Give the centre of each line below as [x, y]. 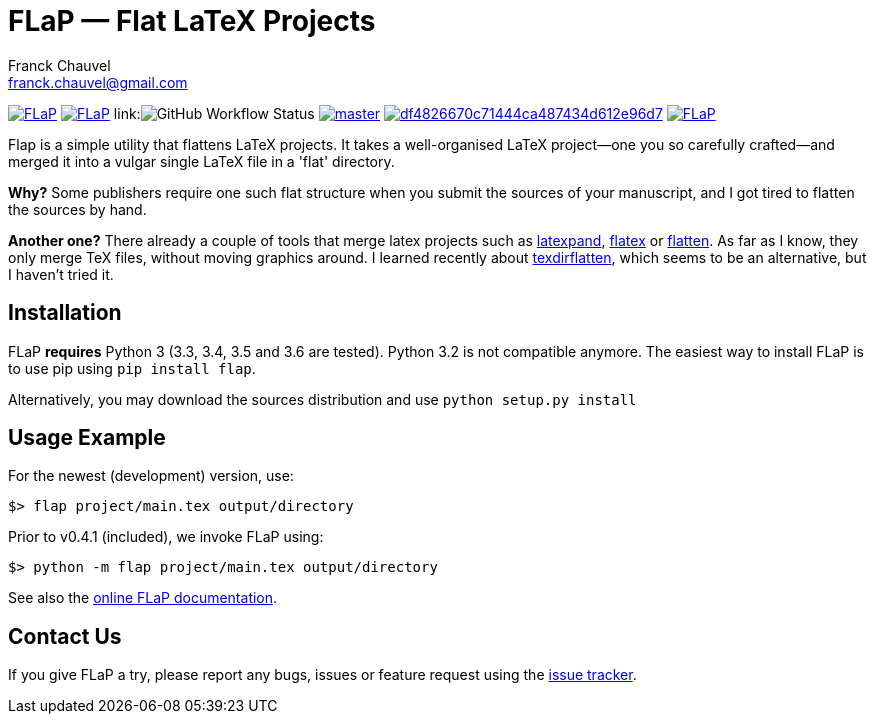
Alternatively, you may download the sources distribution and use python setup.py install [322, 399]
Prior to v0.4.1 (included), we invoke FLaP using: [166, 537]
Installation [65, 313]
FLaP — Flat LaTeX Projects [192, 21]
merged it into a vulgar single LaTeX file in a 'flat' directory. [201, 161]
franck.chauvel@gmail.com [98, 82]
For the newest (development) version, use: [151, 476]
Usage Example [87, 438]
